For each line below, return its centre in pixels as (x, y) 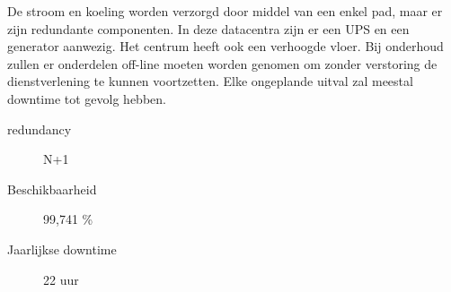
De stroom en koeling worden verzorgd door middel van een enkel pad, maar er (225, 11)
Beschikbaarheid (52, 189)
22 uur (61, 279)
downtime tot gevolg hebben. (87, 98)
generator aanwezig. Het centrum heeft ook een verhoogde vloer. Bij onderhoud (225, 46)
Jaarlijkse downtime (62, 249)
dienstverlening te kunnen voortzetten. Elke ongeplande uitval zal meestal (210, 81)
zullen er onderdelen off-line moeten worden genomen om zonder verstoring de (222, 63)
